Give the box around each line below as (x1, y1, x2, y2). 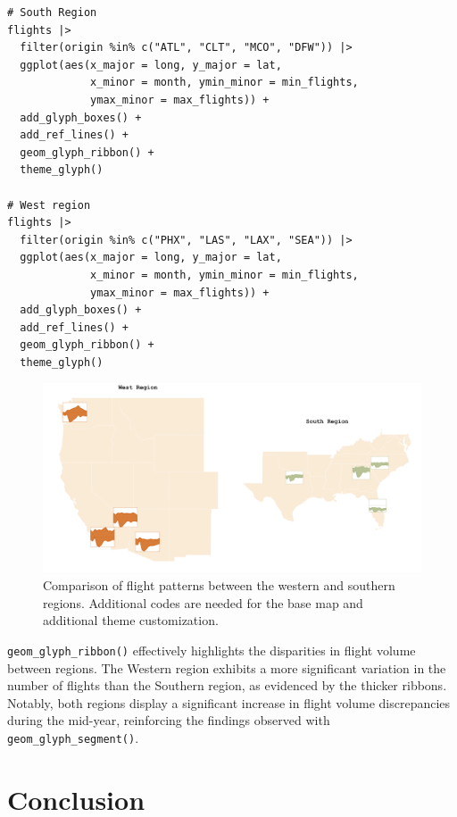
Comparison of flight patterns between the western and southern (43, 576, 395, 595)
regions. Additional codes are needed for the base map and (43, 593, 363, 612)
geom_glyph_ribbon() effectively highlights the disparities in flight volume (7, 640, 416, 659)
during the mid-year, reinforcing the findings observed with (7, 711, 330, 729)
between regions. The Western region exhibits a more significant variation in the (7, 658, 446, 677)
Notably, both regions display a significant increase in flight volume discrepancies (7, 693, 451, 712)
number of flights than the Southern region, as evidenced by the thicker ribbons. (7, 676, 447, 695)
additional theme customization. (43, 611, 219, 629)
